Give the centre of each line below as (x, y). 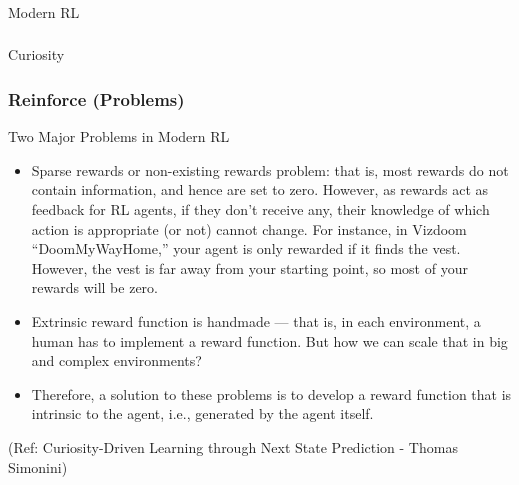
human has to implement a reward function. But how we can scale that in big (269, 340)
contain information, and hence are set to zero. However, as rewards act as (260, 189)
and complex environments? (116, 360)
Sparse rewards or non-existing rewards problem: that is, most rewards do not (270, 169)
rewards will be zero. (94, 287)
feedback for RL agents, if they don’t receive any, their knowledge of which (260, 209)
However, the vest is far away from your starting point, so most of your (249, 267)
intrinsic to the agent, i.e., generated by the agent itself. (202, 413)
